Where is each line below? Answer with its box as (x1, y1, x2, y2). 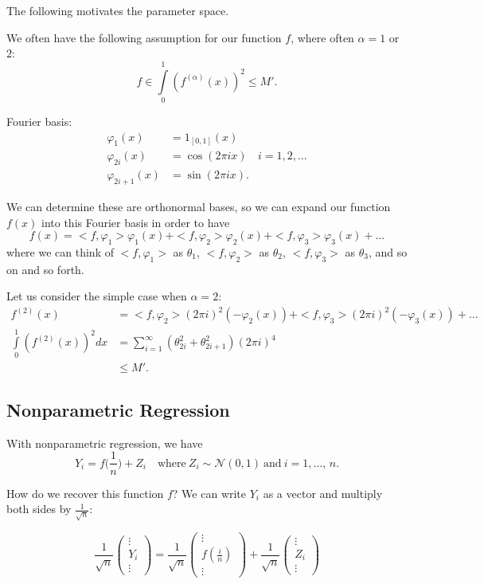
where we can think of (6, 243, 114, 260)
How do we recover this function (6, 484, 164, 501)
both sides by (6, 500, 72, 517)
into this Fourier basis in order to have (41, 214, 230, 230)
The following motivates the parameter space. (6, 2, 229, 18)
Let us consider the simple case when (6, 288, 187, 304)
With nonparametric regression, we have (6, 434, 203, 451)
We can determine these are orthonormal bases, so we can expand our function (6, 198, 391, 214)
